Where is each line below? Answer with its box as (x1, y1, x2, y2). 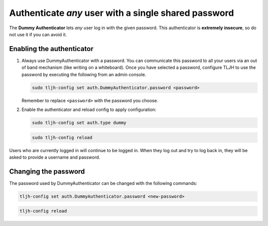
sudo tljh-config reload (32, 134, 93, 140)
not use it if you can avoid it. (9, 31, 67, 37)
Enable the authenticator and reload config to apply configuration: (21, 107, 156, 113)
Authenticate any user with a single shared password (9, 7, 234, 18)
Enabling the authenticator (9, 45, 94, 53)
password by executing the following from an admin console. (21, 71, 146, 77)
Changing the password (9, 167, 85, 175)
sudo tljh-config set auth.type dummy (32, 119, 127, 125)
